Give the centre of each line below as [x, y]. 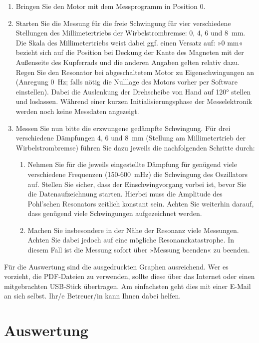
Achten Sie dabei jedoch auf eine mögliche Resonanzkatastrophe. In [131, 240]
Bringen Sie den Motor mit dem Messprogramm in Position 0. [111, 6]
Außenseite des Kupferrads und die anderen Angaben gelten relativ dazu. [128, 62]
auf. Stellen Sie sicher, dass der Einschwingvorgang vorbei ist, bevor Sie [137, 184]
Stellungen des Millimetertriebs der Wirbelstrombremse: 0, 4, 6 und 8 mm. [130, 33]
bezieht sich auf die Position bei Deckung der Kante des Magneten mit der [130, 52]
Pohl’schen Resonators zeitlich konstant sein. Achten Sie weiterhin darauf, [141, 203]
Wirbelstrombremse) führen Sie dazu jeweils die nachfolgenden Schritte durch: [135, 147]
